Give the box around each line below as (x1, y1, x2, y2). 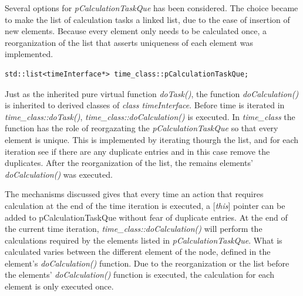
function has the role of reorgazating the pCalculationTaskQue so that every (5, 122, 278, 134)
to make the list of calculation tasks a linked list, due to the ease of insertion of (5, 13, 290, 25)
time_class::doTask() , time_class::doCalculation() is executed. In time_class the (5, 110, 295, 122)
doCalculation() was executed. (5, 168, 113, 180)
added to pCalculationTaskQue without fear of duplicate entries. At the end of (5, 211, 288, 223)
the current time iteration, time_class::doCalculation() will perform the (5, 222, 262, 235)
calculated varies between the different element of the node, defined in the (5, 245, 271, 258)
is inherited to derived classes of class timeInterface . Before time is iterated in (5, 99, 285, 111)
